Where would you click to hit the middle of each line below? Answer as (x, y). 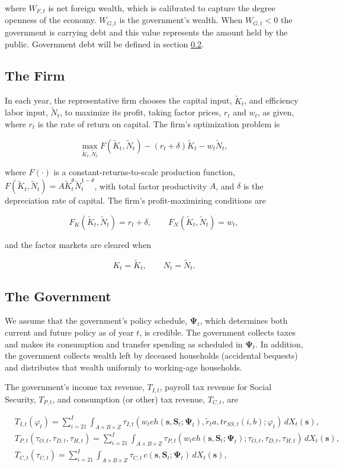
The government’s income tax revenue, (75, 387)
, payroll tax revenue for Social (216, 387)
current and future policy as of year (69, 332)
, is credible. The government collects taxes (217, 332)
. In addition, (279, 344)
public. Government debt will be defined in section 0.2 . (104, 44)
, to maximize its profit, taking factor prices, (141, 112)
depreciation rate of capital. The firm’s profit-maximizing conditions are (135, 200)
